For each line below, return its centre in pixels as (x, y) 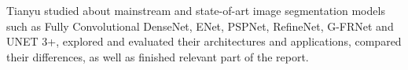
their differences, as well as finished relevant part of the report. (158, 56)
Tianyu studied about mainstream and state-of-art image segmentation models (196, 10)
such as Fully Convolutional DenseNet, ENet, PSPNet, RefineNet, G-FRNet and (200, 26)
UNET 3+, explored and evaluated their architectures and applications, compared (204, 41)
